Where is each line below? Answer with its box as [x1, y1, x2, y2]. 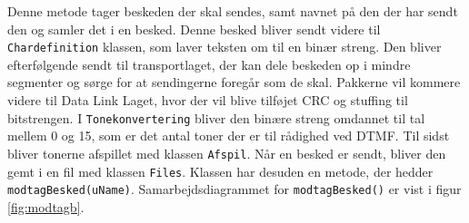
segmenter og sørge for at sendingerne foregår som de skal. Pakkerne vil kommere [7, 73, 461, 92]
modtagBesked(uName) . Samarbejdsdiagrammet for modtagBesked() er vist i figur [7, 179, 462, 199]
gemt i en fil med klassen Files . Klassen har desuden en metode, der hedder [7, 161, 434, 180]
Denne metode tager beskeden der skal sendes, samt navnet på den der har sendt [7, 2, 458, 20]
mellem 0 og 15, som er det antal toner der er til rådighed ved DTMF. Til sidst [7, 126, 450, 145]
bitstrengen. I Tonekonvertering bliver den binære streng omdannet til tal [7, 108, 425, 127]
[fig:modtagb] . [7, 197, 85, 216]
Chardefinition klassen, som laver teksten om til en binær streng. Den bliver [7, 37, 442, 56]
